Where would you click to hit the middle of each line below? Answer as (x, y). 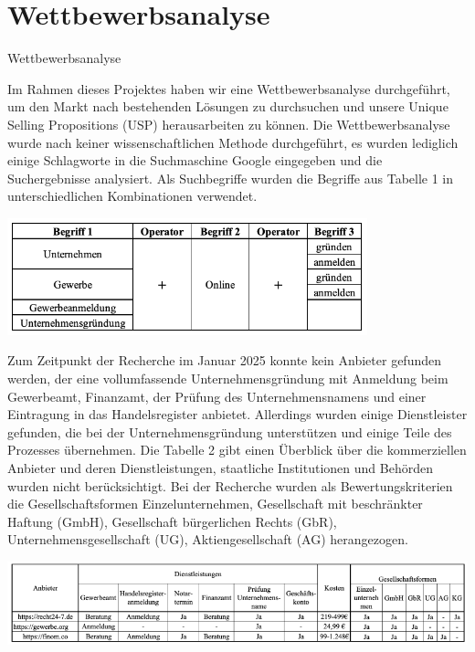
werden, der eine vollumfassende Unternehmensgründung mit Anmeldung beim (228, 379)
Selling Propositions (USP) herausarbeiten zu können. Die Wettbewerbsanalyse (229, 124)
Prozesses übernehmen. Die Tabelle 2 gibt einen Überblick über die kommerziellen (237, 450)
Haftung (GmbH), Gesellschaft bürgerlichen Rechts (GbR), (172, 521)
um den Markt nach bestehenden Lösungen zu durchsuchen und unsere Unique (228, 106)
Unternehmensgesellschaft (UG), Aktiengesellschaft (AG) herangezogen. (208, 539)
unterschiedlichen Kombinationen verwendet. (132, 196)
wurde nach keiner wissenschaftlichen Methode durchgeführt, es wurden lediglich (233, 142)
